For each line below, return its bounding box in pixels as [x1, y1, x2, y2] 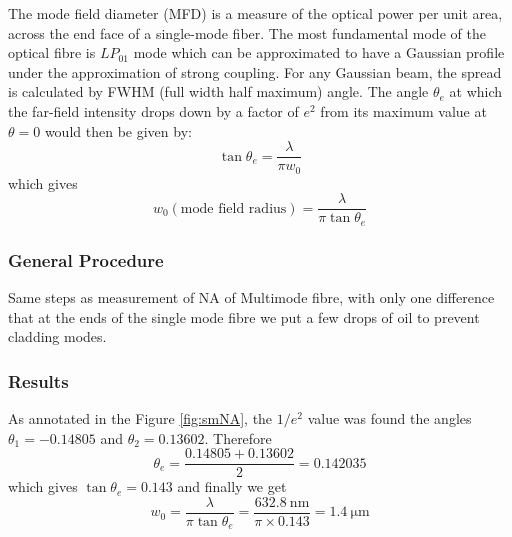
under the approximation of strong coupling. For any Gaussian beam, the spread [8, 61, 502, 82]
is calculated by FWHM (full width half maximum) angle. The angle [8, 81, 429, 102]
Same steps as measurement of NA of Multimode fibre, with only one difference [8, 287, 495, 307]
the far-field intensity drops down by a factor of [8, 100, 299, 121]
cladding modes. [8, 326, 107, 347]
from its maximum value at [320, 100, 487, 121]
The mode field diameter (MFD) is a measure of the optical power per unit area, [8, 3, 503, 23]
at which [449, 81, 503, 102]
